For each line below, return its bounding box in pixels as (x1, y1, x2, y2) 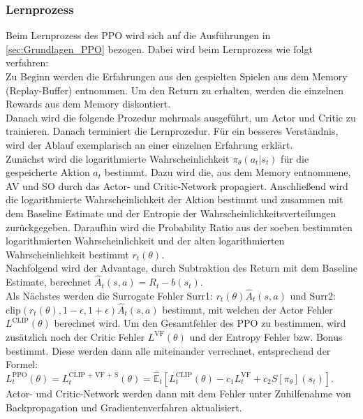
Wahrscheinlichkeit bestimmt (6, 247, 129, 261)
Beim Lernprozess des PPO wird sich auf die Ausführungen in (6, 28, 271, 43)
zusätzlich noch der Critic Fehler (6, 329, 145, 344)
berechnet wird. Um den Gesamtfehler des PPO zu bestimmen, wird (54, 316, 346, 330)
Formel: (6, 357, 38, 372)
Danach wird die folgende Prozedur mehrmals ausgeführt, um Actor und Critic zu (6, 110, 356, 124)
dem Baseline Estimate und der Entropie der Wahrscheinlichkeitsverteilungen (6, 205, 336, 220)
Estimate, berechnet (6, 274, 91, 289)
